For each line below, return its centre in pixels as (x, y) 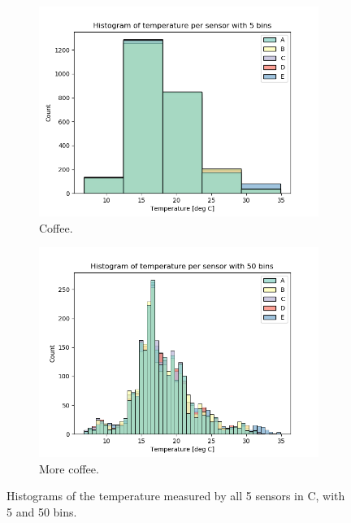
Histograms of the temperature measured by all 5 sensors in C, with (176, 496)
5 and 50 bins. (42, 511)
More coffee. (69, 468)
